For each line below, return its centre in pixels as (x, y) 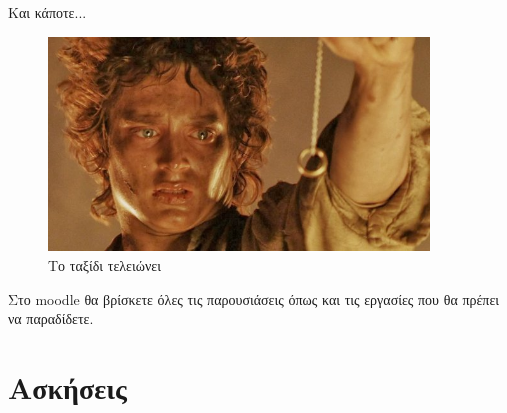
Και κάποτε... (47, 12)
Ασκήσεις (67, 387)
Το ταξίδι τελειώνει (104, 265)
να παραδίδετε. (51, 318)
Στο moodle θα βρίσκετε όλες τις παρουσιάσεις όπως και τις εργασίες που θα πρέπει (254, 298)
